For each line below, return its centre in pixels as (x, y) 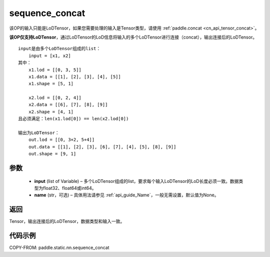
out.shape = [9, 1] (52, 154)
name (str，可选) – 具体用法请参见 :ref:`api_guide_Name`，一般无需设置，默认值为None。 (126, 195)
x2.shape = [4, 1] (51, 112)
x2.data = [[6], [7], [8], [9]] (68, 105)
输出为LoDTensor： (39, 133)
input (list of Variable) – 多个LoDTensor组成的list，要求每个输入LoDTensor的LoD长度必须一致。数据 (136, 181)
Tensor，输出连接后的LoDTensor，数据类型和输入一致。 (67, 221)
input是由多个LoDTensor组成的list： (59, 49)
